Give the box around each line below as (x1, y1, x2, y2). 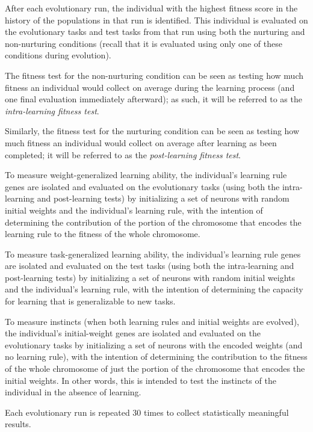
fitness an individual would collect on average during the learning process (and (5, 81, 295, 93)
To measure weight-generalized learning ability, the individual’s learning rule (5, 168, 287, 181)
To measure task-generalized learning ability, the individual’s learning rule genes (5, 247, 301, 260)
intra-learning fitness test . (5, 104, 99, 117)
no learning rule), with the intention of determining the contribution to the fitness (5, 350, 308, 363)
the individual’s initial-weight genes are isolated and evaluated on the (5, 327, 261, 339)
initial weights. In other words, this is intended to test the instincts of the (5, 374, 276, 386)
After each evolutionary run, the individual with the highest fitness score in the (5, 2, 298, 14)
